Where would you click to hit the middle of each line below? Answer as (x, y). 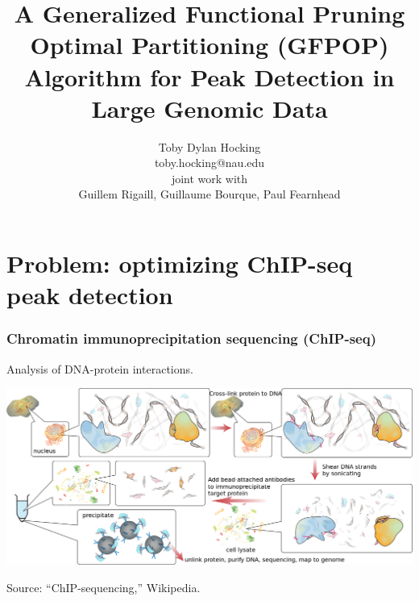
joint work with (209, 178)
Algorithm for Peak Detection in (209, 76)
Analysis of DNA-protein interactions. (100, 368)
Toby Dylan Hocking (209, 146)
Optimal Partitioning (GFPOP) (209, 45)
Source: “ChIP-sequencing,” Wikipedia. (104, 587)
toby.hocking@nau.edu (209, 163)
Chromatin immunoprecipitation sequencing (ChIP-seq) (191, 338)
